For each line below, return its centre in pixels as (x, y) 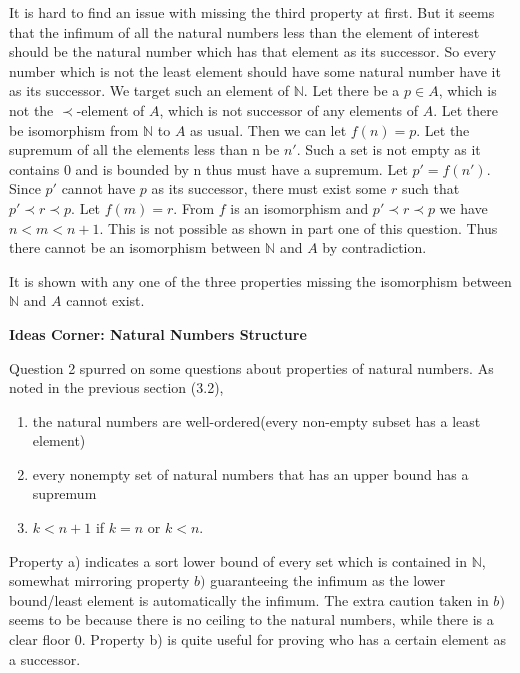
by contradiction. (374, 247)
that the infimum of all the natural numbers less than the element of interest (244, 31)
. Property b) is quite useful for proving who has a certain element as (294, 639)
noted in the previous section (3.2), (116, 387)
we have (463, 207)
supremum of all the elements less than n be (144, 149)
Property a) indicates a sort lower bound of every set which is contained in (238, 560)
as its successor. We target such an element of (149, 90)
